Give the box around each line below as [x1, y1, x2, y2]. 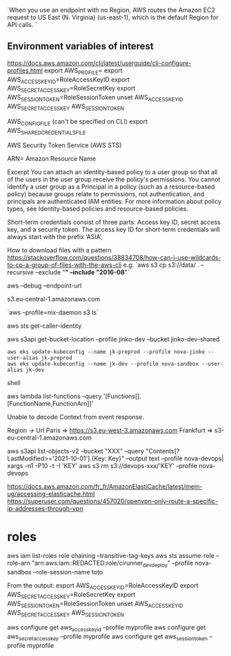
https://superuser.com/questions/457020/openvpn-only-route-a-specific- [7, 497, 219, 505]
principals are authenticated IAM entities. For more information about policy [7, 197, 222, 206]
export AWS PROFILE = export [44, 66, 123, 76]
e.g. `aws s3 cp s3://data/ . [123, 261, 200, 269]
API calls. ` [7, 21, 37, 28]
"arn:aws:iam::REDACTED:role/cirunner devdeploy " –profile [31, 559, 194, 569]
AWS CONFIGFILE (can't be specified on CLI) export [7, 117, 148, 127]
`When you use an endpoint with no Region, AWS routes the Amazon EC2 [7, 6, 216, 14]
